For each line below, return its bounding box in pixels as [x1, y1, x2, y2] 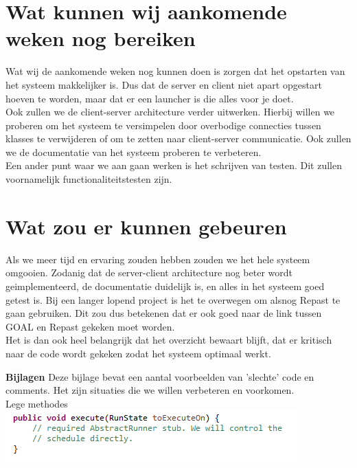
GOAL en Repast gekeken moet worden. [5, 319, 175, 333]
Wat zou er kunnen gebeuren [5, 212, 287, 240]
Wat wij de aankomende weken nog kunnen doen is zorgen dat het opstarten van [5, 64, 345, 78]
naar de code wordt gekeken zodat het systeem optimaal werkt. [5, 346, 271, 360]
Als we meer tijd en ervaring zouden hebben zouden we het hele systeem [5, 252, 310, 266]
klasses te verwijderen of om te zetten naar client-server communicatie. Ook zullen [5, 131, 352, 146]
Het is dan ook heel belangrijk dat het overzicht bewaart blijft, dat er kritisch [5, 333, 332, 347]
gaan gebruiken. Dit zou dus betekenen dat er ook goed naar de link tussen [5, 306, 322, 320]
